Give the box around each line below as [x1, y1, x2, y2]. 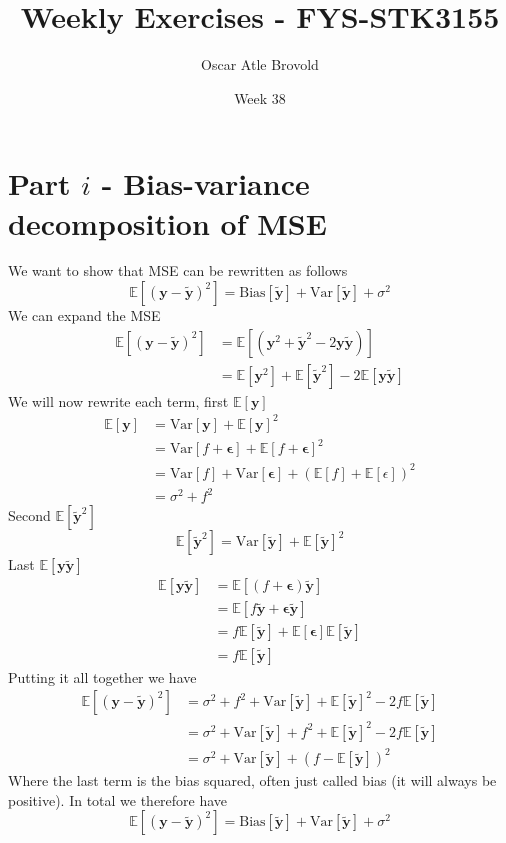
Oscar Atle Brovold [201, 54, 319, 75]
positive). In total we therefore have [8, 789, 228, 810]
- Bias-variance [101, 163, 310, 204]
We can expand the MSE [8, 305, 161, 326]
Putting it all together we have [8, 666, 197, 687]
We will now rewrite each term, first [8, 390, 229, 411]
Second [8, 505, 51, 526]
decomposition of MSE [8, 202, 327, 243]
